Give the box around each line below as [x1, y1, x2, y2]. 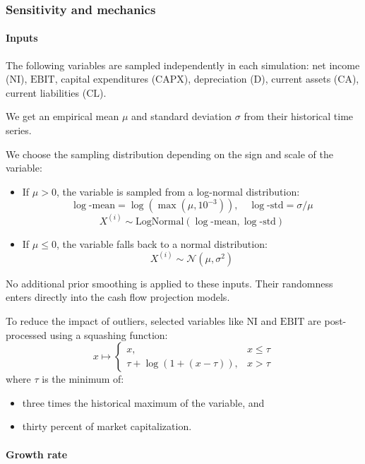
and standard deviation [131, 109, 232, 124]
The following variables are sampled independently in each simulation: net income [6, 57, 360, 72]
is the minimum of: [42, 371, 124, 386]
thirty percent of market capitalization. [22, 419, 192, 434]
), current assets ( [261, 71, 338, 86]
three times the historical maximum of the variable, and [22, 395, 265, 410]
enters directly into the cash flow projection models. [6, 290, 230, 304]
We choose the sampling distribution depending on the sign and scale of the [6, 146, 334, 161]
